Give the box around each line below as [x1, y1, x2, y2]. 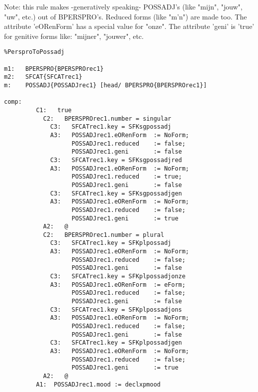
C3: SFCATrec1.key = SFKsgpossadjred [50, 156, 182, 164]
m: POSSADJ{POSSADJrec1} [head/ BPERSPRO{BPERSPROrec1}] [4, 82, 207, 89]
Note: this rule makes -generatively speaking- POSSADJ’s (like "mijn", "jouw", [4, 1, 243, 11]
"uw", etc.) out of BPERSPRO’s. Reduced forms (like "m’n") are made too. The [4, 11, 247, 21]
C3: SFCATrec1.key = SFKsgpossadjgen [50, 190, 182, 197]
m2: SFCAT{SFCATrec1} [4, 73, 83, 81]
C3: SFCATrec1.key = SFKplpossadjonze [50, 273, 186, 280]
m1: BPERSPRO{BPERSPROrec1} [4, 65, 104, 72]
